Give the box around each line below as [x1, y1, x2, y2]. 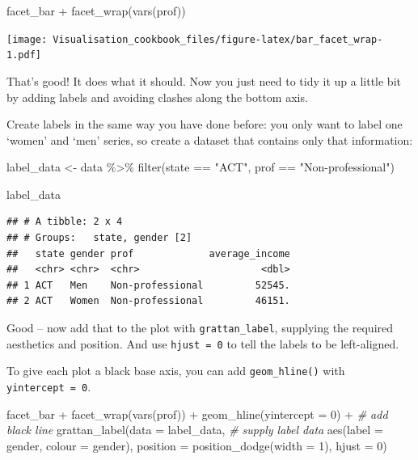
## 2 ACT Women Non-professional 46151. [6, 295, 290, 307]
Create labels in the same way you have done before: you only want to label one [6, 116, 403, 133]
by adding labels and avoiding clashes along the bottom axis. [6, 88, 308, 105]
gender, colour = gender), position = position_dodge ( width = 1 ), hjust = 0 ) [6, 437, 387, 454]
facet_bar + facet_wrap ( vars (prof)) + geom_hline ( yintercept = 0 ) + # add [6, 405, 388, 422]
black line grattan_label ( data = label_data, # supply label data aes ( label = [6, 421, 383, 438]
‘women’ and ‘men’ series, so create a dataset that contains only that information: [6, 131, 413, 148]
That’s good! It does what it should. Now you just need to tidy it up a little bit [6, 72, 401, 89]
